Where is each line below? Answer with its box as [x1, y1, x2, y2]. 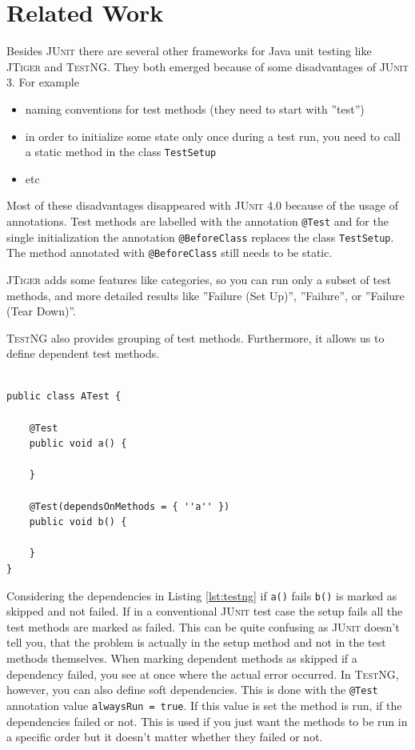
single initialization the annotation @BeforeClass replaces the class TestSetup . [6, 228, 394, 245]
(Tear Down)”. [6, 303, 76, 319]
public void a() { [29, 438, 127, 450]
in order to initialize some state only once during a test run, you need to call [25, 127, 401, 144]
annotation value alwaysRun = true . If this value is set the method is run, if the [6, 696, 402, 713]
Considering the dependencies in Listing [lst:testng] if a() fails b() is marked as [6, 587, 397, 604]
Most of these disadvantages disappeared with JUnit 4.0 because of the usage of [6, 197, 399, 214]
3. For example [6, 74, 79, 90]
